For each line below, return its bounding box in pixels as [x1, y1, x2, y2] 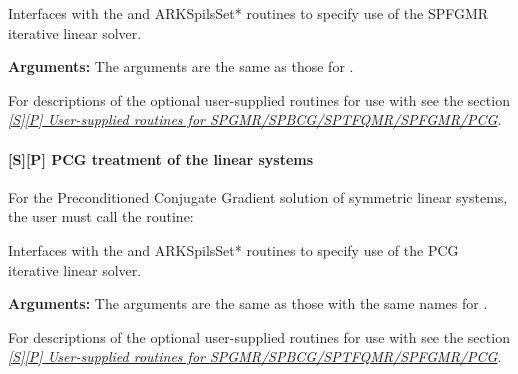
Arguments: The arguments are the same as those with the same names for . [8, 293, 488, 314]
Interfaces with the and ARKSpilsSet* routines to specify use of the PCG [8, 239, 459, 260]
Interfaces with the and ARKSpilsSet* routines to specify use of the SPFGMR [8, 3, 489, 23]
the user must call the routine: [8, 206, 194, 227]
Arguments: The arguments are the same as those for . [8, 56, 354, 77]
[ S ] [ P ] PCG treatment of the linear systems [8, 148, 314, 169]
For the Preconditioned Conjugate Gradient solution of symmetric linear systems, [8, 186, 508, 207]
